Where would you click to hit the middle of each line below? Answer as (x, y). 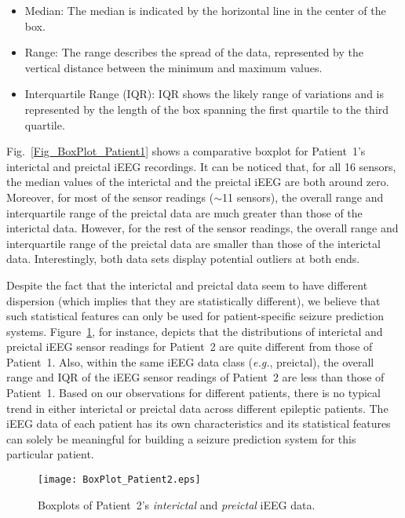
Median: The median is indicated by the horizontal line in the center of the (205, 10)
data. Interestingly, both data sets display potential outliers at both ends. (183, 259)
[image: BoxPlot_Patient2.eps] (119, 480)
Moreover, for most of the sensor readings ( (110, 197)
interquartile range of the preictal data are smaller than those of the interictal (193, 243)
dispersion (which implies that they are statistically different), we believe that (193, 300)
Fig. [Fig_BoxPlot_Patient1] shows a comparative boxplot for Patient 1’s (186, 151)
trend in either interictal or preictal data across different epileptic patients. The (197, 408)
